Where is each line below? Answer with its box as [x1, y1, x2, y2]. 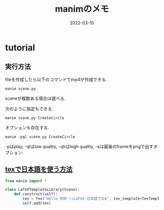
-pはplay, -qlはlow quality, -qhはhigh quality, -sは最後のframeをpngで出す [5, 143, 154, 149]
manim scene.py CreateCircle [5, 115, 64, 120]
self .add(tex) [22, 201, 51, 206]
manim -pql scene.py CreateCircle [5, 134, 76, 139]
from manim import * [5, 178, 47, 183]
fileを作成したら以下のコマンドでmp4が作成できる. [5, 76, 107, 82]
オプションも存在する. [5, 124, 50, 131]
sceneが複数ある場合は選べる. [5, 95, 66, 101]
